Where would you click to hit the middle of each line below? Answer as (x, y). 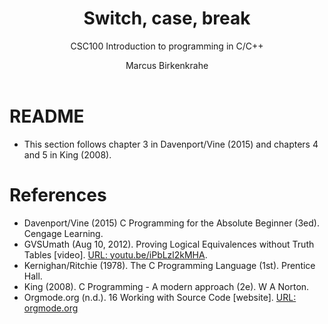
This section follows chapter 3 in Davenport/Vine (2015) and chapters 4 (171, 144)
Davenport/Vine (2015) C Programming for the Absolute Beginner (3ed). (171, 223)
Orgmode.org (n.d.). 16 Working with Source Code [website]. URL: (160, 297)
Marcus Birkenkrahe (167, 65)
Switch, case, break (167, 18)
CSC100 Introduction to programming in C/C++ (167, 46)
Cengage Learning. (63, 233)
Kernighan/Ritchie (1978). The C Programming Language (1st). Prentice (169, 265)
